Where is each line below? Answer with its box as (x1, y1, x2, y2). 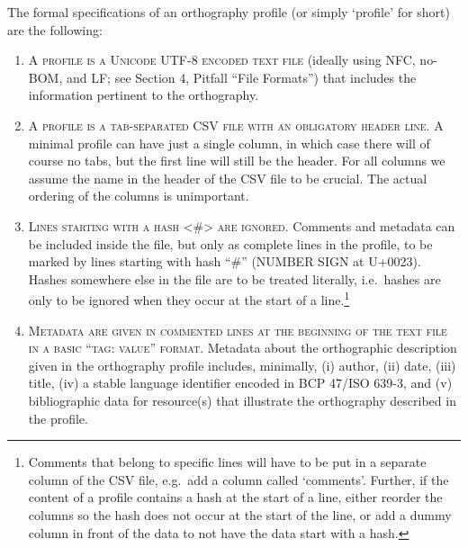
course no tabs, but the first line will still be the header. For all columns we (28, 151, 445, 170)
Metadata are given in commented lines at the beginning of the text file (28, 320, 447, 339)
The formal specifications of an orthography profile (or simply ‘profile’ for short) (7, 3, 450, 21)
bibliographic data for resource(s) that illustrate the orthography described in (28, 390, 456, 409)
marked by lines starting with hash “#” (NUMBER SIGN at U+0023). (28, 252, 421, 271)
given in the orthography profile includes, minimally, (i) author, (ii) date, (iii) (28, 355, 456, 374)
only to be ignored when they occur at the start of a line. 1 (28, 288, 350, 309)
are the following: (7, 20, 103, 39)
